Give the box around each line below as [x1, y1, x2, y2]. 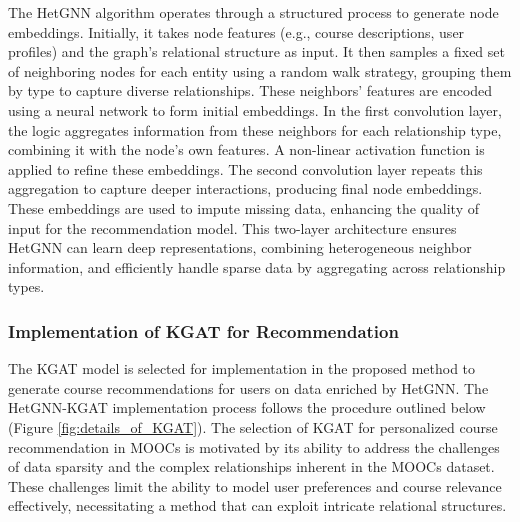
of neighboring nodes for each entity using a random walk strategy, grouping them [8, 60, 512, 81]
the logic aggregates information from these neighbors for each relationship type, [8, 119, 502, 140]
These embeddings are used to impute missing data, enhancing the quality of [8, 197, 479, 218]
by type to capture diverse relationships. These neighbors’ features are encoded [8, 80, 493, 101]
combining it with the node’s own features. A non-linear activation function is [8, 139, 485, 160]
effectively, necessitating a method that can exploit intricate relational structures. [8, 495, 507, 516]
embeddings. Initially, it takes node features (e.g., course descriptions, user [8, 21, 465, 42]
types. [8, 276, 45, 297]
